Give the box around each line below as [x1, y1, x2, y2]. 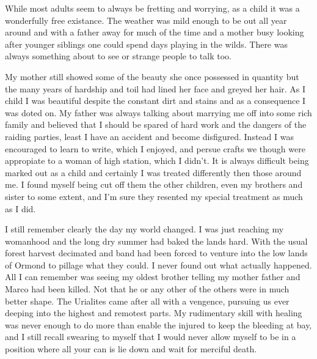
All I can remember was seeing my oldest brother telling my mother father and [5, 270, 301, 283]
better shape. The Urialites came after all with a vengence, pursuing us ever [5, 294, 290, 307]
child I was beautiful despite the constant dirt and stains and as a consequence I [5, 94, 306, 107]
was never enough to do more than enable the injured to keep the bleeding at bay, [5, 318, 312, 331]
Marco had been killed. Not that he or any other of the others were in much [5, 283, 290, 295]
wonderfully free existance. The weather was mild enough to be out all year [5, 13, 287, 26]
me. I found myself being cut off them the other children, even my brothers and [5, 178, 303, 191]
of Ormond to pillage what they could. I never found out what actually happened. [5, 258, 312, 271]
